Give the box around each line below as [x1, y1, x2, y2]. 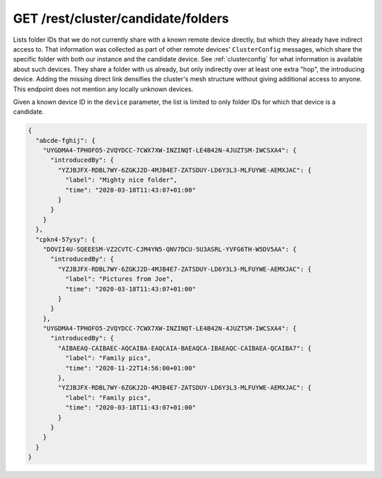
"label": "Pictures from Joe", [64, 275, 174, 283]
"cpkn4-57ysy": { [35, 235, 95, 243]
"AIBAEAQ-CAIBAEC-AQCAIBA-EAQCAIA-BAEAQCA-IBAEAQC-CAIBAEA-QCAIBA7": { [57, 344, 312, 352]
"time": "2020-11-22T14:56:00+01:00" [64, 364, 196, 372]
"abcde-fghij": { [35, 136, 95, 144]
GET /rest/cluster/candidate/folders [13, 11, 229, 26]
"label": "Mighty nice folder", [64, 176, 178, 184]
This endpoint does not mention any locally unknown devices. [13, 85, 194, 93]
